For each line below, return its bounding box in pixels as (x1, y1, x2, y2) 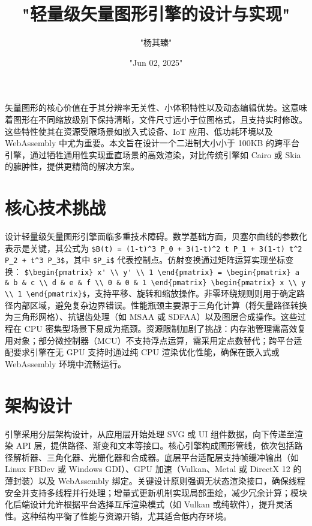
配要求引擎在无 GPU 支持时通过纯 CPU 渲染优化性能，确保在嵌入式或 (5, 346, 280, 358)
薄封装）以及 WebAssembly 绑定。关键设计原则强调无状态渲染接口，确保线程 (5, 474, 305, 486)
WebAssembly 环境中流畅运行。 (5, 357, 126, 370)
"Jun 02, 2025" (129, 56, 183, 68)
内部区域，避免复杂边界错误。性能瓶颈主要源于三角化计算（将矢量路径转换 (13, 298, 307, 311)
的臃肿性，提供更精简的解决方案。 (5, 160, 139, 173)
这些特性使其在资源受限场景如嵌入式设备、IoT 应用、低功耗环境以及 (5, 125, 273, 137)
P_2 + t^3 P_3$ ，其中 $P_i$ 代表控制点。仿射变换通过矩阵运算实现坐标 (5, 253, 286, 266)
